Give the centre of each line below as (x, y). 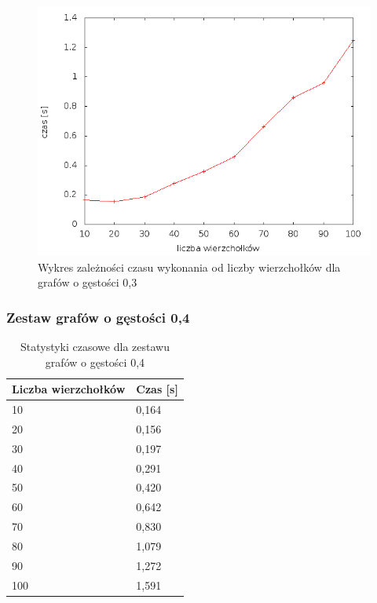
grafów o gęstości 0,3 (88, 282)
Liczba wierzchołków (69, 389)
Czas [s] (157, 389)
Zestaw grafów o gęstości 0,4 (98, 317)
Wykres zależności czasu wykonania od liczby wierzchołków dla (189, 267)
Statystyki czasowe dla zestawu (95, 346)
